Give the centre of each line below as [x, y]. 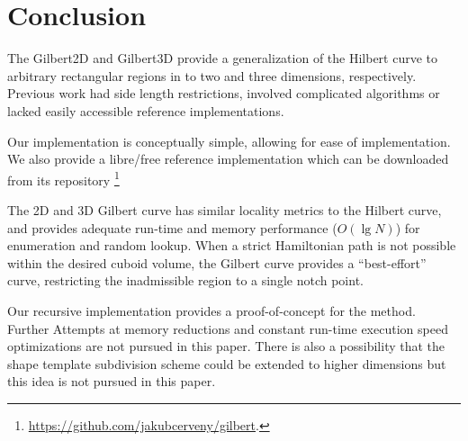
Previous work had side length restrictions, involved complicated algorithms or [224, 93]
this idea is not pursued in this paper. [112, 381]
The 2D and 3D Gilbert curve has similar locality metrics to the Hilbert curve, [225, 209]
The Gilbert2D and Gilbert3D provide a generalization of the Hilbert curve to [223, 58]
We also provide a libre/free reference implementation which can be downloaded [228, 159]
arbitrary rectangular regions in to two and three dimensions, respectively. [212, 75]
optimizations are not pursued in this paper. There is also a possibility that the [226, 346]
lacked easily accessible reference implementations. [146, 110]
